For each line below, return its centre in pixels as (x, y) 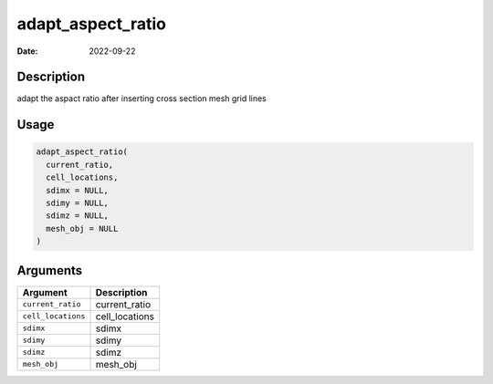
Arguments (50, 270)
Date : (27, 51)
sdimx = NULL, (78, 190)
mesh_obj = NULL (82, 228)
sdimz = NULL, (78, 216)
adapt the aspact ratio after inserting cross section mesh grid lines (142, 99)
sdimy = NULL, (78, 203)
